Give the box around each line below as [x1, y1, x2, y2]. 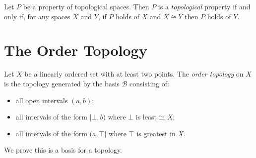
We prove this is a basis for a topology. [4, 145, 122, 155]
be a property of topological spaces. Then [23, 1, 149, 11]
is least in [135, 112, 165, 122]
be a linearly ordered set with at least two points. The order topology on [24, 69, 244, 79]
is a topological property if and [158, 1, 251, 11]
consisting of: [129, 78, 169, 88]
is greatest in [136, 128, 176, 138]
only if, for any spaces [4, 11, 70, 21]
